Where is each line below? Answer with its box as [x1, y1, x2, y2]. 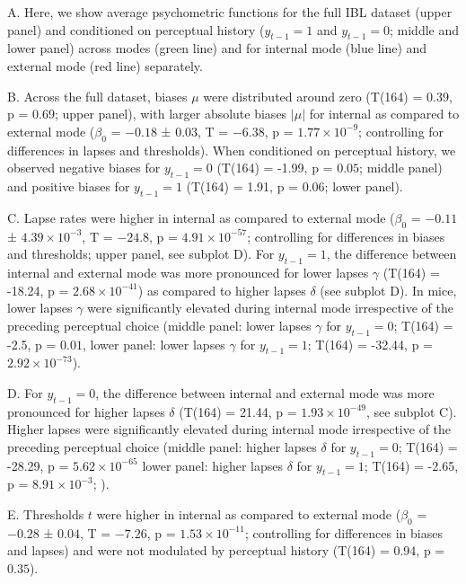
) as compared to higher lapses [137, 280, 306, 299]
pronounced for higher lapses [7, 402, 165, 420]
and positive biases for [7, 176, 130, 195]
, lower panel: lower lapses [83, 334, 225, 353]
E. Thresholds [7, 505, 84, 524]
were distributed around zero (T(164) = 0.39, [203, 86, 453, 105]
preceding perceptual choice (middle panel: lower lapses [7, 315, 312, 334]
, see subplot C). [366, 402, 457, 420]
